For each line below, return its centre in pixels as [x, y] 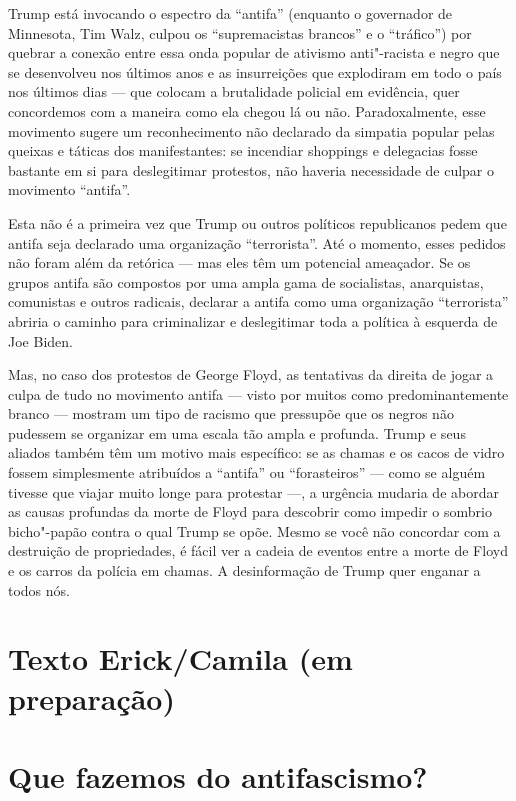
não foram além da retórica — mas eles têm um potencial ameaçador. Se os [239, 262]
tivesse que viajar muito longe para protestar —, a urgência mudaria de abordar [253, 491]
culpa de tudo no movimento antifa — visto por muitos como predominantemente [258, 393]
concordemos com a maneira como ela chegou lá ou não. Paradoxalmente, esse [247, 110]
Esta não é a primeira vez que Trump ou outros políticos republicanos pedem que [257, 222]
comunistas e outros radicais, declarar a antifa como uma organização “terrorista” [258, 301]
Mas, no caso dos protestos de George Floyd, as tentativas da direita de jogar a [251, 374]
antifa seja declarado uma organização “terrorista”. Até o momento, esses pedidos [257, 242]
